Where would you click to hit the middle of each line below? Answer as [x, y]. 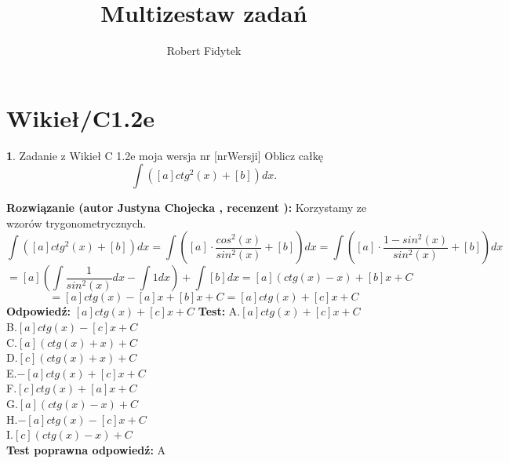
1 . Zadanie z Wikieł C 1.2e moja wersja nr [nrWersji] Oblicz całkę [165, 155]
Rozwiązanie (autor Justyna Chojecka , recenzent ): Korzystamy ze [187, 208]
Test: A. [219, 311]
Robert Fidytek [204, 51]
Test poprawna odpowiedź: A [86, 449]
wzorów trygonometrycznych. [76, 222]
